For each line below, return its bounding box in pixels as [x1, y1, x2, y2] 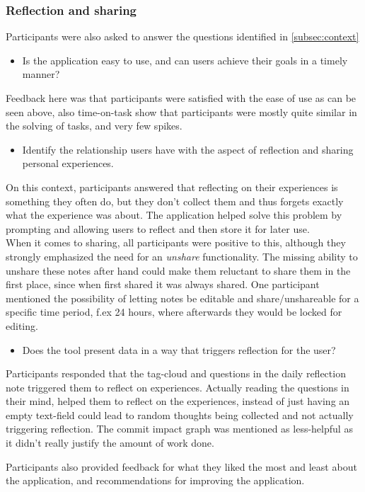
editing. [6, 318, 38, 333]
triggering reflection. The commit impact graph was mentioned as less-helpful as [6, 421, 353, 436]
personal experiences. [22, 156, 114, 171]
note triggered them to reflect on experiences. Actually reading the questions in [6, 379, 349, 394]
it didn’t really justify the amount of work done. [6, 435, 214, 450]
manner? [22, 67, 60, 81]
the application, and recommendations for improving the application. [6, 473, 305, 488]
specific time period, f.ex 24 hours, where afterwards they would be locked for [6, 304, 342, 319]
